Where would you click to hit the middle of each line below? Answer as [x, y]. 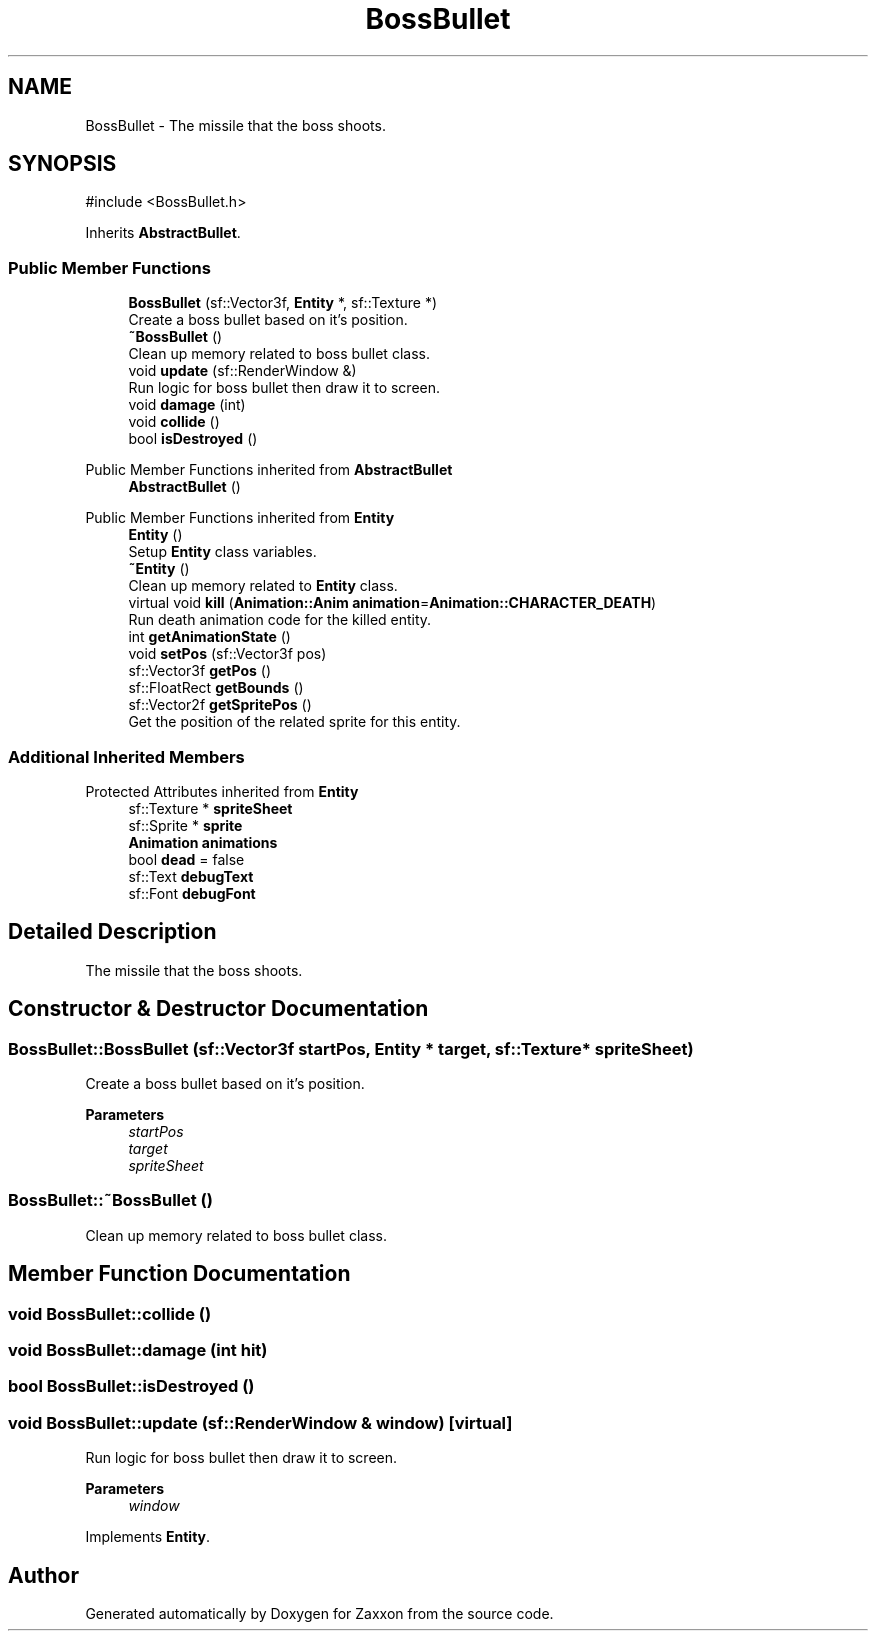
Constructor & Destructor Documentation [218, 1009]
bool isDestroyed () [193, 439]
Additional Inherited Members [126, 756]
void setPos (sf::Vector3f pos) [227, 654]
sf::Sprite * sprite [185, 825]
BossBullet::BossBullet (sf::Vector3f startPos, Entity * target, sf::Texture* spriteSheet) [351, 1048]
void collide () [174, 422]
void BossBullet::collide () [110, 1313]
